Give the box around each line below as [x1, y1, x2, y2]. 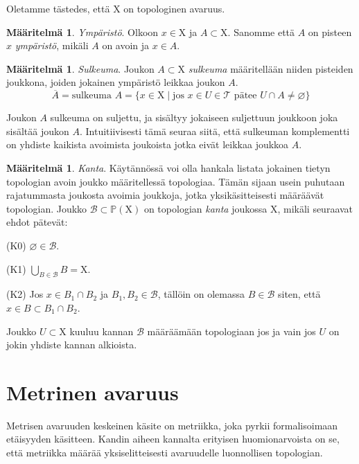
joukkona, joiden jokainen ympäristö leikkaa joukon [6, 75, 225, 89]
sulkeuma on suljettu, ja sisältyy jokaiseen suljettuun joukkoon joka [50, 110, 338, 125]
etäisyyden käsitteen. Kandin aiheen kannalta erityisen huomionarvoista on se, [6, 431, 340, 446]
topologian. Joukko [6, 201, 87, 215]
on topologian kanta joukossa [143, 201, 268, 215]
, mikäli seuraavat [277, 201, 353, 215]
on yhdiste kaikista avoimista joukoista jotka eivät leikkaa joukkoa [6, 137, 289, 152]
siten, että [278, 287, 321, 301]
